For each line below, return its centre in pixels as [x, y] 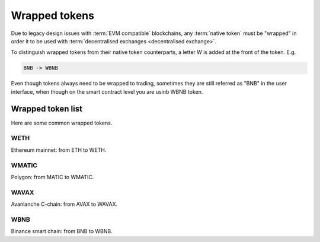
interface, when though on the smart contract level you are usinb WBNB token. [107, 91]
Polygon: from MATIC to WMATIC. [52, 177]
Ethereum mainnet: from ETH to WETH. [59, 150]
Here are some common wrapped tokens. [62, 123]
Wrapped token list [47, 109]
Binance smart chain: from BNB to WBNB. [62, 231]
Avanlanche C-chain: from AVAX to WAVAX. [64, 204]
